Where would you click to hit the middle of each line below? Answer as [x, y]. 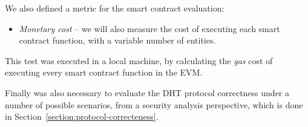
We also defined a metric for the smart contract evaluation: [115, 8]
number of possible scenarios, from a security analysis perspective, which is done [154, 104]
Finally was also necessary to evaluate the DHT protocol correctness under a [147, 92]
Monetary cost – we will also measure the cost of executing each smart [149, 28]
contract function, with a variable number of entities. [117, 40]
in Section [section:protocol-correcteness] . [82, 116]
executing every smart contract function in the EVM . [104, 72]
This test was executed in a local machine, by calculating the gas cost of [139, 60]
